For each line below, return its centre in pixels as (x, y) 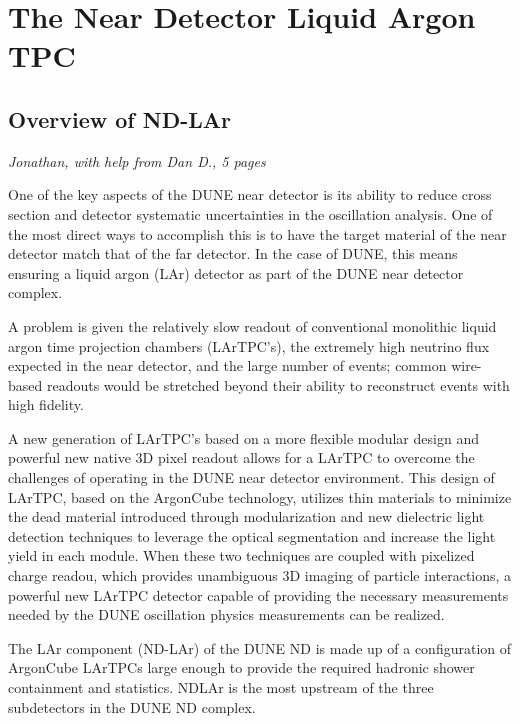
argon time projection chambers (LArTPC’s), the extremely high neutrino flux (249, 345)
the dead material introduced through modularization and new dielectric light (246, 516)
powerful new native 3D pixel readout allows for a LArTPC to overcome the (241, 457)
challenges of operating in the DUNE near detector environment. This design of (251, 477)
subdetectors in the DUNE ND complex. (132, 706)
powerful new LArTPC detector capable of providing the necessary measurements (258, 594)
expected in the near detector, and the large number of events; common (227, 365)
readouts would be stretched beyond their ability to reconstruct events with (278, 384)
